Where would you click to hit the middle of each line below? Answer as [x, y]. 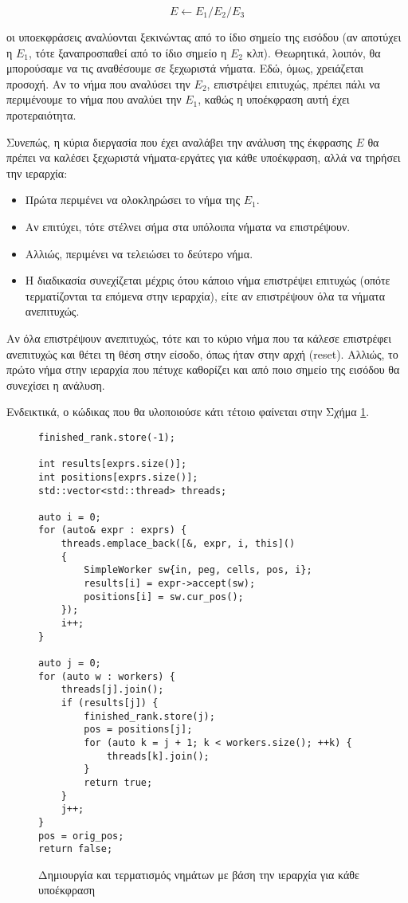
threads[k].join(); [158, 756]
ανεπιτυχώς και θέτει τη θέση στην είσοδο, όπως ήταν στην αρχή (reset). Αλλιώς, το [202, 353]
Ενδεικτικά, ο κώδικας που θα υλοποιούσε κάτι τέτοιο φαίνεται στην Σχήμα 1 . [188, 412]
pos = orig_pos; [81, 836]
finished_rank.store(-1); [107, 437]
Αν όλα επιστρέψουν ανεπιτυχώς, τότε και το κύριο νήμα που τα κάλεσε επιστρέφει [199, 338]
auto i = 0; [70, 517]
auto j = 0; [70, 664]
